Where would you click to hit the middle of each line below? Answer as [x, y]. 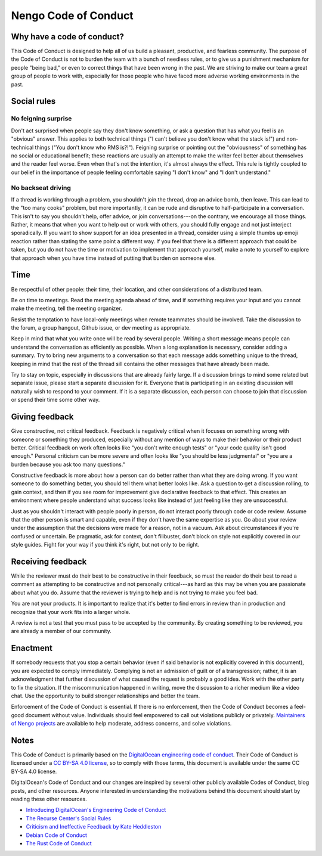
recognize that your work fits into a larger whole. [71, 612]
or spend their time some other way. [55, 400]
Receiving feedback [49, 562]
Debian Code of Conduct [57, 835]
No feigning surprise [41, 119]
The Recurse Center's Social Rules [69, 818]
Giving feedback [42, 417]
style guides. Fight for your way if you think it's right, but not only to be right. [105, 545]
